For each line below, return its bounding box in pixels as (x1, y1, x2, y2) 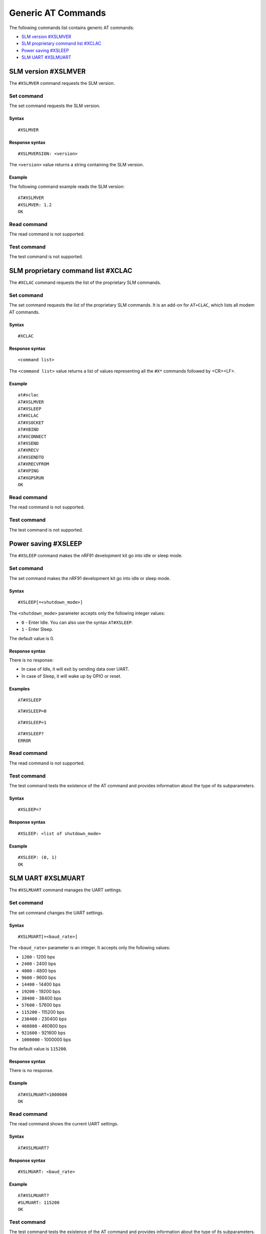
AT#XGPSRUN (18, 475, 44, 481)
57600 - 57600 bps (21, 1002, 61, 1008)
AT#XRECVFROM (18, 462, 49, 467)
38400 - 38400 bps (21, 995, 62, 1002)
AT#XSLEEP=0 (18, 708, 47, 714)
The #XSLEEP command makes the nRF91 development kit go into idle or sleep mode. (9, 553, 183, 559)
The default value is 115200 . (9, 1045, 67, 1051)
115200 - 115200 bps (21, 1009, 65, 1015)
